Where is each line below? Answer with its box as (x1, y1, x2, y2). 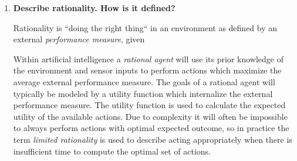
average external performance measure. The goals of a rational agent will (13, 75, 275, 88)
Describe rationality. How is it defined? (13, 2, 176, 14)
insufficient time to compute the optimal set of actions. (13, 145, 211, 157)
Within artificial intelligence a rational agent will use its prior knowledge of (13, 52, 283, 65)
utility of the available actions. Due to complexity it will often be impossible (13, 110, 288, 122)
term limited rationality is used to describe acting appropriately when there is (13, 133, 292, 145)
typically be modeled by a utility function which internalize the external (13, 87, 273, 99)
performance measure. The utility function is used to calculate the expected (13, 99, 286, 111)
